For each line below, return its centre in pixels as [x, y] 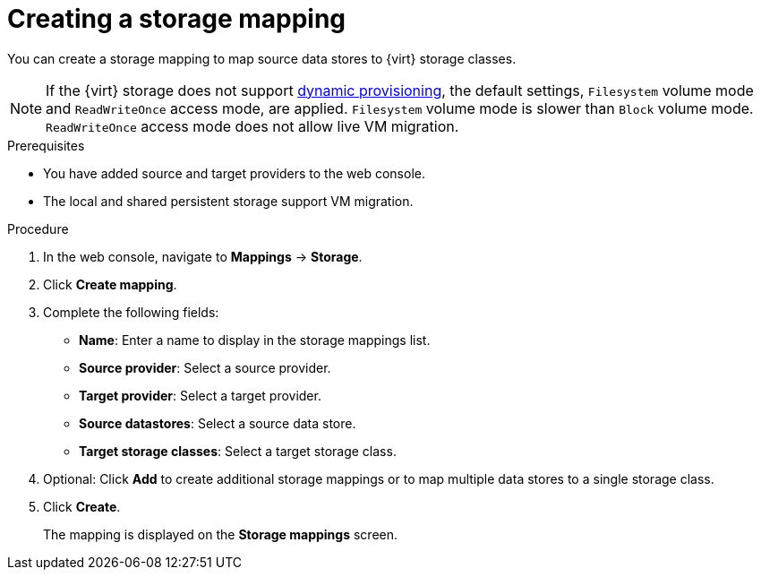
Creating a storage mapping [177, 19]
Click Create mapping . [110, 284]
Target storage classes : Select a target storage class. [238, 451]
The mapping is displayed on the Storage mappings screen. [221, 534]
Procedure [38, 228]
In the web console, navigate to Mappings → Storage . [203, 256]
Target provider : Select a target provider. [200, 395]
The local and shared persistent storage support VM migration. [228, 201]
